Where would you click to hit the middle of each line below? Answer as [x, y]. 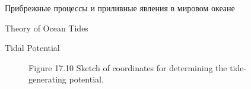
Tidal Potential [32, 48]
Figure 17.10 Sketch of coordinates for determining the [128, 67]
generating [47, 79]
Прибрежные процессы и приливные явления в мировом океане [120, 8]
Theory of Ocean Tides [47, 28]
